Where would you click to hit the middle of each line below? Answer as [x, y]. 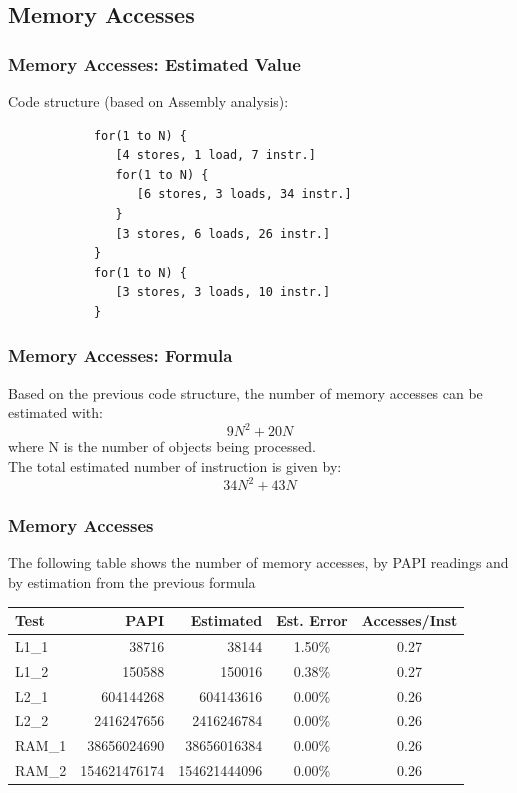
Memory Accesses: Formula [120, 355]
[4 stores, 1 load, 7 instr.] [215, 155]
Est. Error [312, 620]
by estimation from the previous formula [132, 581]
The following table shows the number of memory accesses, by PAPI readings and [258, 562]
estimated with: [55, 412]
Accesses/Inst [409, 620]
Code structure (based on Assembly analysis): [148, 101]
